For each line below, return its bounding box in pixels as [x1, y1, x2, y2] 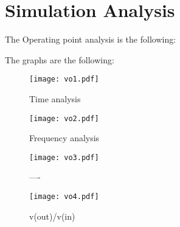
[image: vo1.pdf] [29, 75, 99, 84]
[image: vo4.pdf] [29, 192, 99, 201]
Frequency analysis [29, 131, 100, 144]
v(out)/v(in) [29, 209, 75, 222]
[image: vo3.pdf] [29, 153, 99, 162]
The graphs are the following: [5, 53, 114, 66]
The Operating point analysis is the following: [5, 33, 176, 46]
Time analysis [29, 92, 81, 105]
